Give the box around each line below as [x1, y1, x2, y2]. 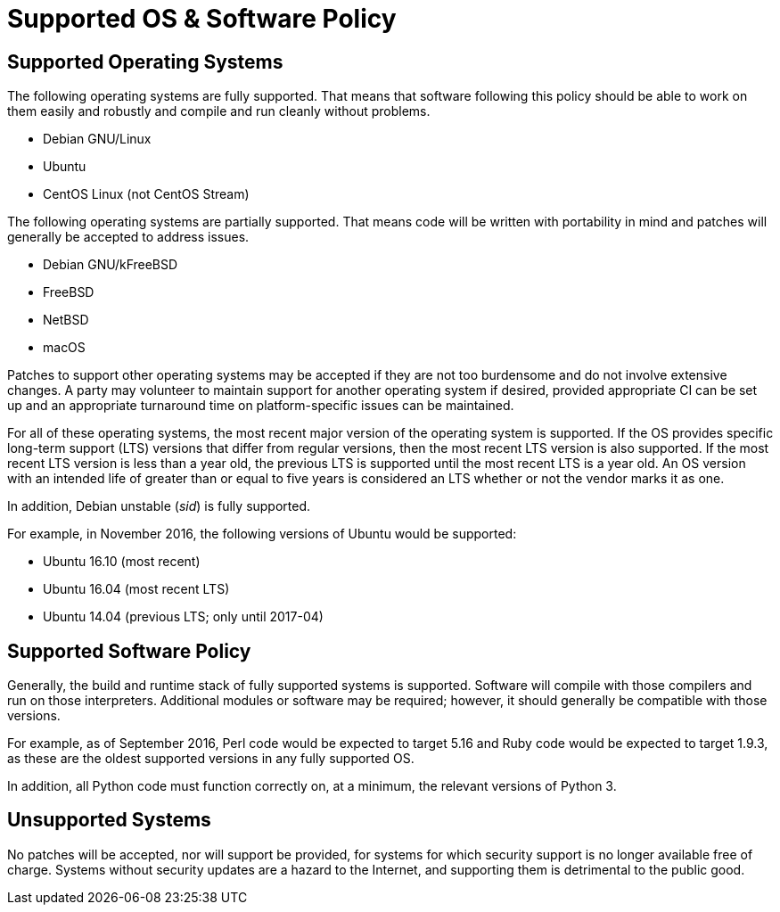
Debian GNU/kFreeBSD [43, 257, 178, 273]
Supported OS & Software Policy [7, 4, 397, 34]
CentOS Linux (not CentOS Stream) [43, 186, 250, 202]
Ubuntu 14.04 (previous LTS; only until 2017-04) [43, 609, 324, 625]
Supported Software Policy [7, 639, 251, 662]
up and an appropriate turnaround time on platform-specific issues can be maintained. [7, 398, 514, 414]
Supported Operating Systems [7, 50, 283, 73]
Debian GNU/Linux [43, 131, 152, 147]
